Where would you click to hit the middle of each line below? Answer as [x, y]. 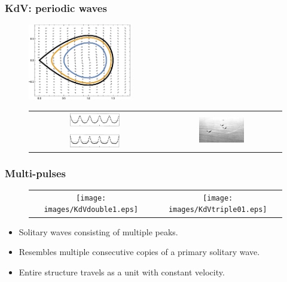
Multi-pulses [35, 173]
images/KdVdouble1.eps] [91, 210]
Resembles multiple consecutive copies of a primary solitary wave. [139, 252]
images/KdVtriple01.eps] [218, 210]
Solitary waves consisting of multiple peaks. [98, 231]
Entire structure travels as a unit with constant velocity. [122, 272]
